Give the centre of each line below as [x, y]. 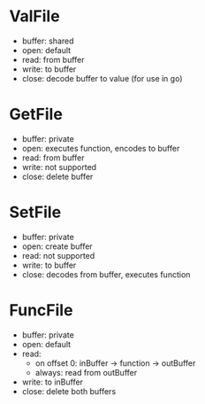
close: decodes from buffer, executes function [106, 274]
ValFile [34, 16]
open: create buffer [57, 246]
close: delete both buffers [69, 391]
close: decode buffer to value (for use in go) [102, 78]
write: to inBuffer [53, 382]
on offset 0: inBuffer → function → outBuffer [115, 363]
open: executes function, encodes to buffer [101, 148]
